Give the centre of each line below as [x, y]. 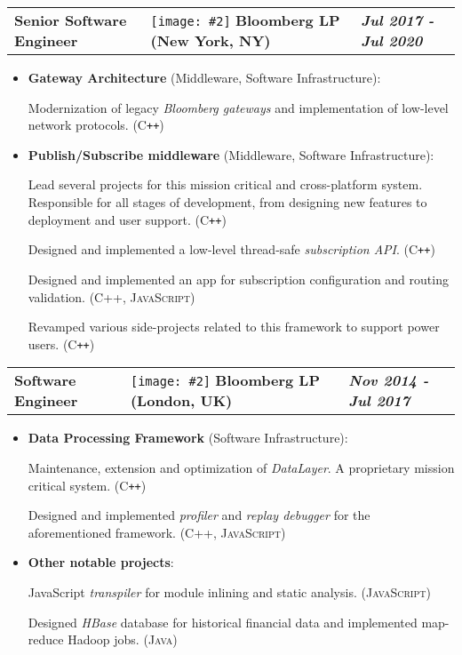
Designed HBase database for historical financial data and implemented [223, 622]
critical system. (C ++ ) [87, 485]
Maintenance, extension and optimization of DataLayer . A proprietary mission [241, 467]
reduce [46, 639]
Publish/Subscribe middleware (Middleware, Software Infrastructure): [231, 154]
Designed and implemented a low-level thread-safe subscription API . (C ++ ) [231, 249]
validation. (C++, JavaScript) [112, 296]
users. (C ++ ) [61, 343]
